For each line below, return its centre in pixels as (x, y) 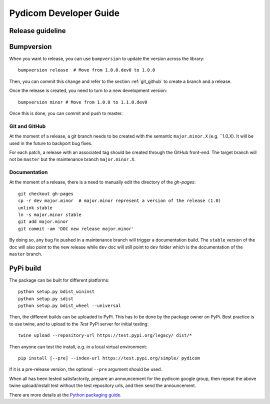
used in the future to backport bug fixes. (51, 143)
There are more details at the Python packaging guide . (65, 394)
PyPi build (25, 268)
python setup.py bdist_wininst (56, 292)
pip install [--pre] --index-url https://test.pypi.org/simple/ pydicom (109, 358)
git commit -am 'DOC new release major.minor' (76, 228)
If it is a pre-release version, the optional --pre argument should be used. (86, 369)
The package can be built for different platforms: (59, 280)
